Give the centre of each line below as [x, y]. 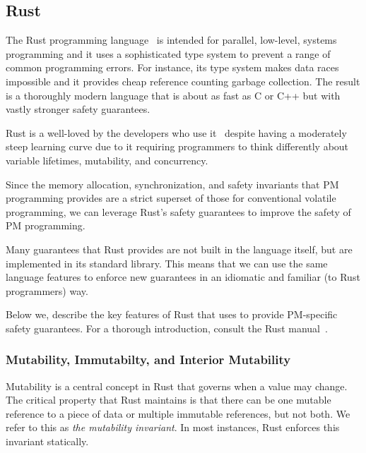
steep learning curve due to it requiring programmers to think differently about [177, 146]
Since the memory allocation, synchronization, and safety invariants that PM [172, 184]
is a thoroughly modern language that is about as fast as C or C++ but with [173, 95]
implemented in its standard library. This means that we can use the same [167, 263]
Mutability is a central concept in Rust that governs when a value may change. [177, 386]
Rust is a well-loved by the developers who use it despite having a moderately [176, 132]
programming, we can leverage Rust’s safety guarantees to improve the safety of [178, 211]
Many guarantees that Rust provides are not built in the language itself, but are [179, 249]
